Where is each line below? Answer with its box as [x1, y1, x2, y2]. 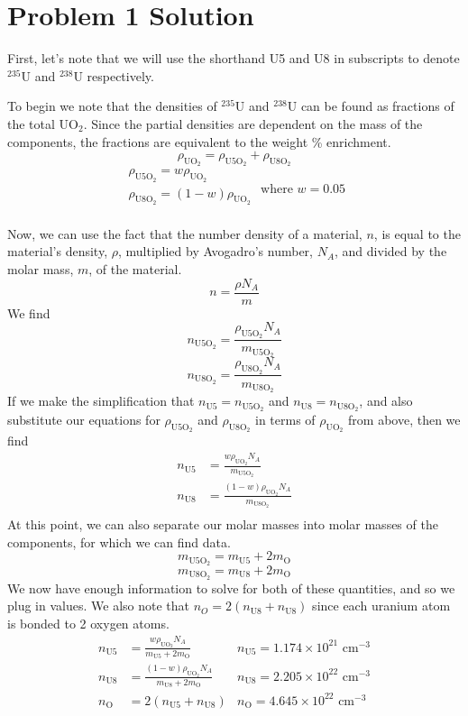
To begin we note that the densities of [7, 96, 217, 115]
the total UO [7, 114, 78, 133]
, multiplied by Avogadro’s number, [117, 242, 313, 261]
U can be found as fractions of [287, 96, 454, 115]
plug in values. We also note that [7, 596, 189, 615]
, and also [359, 391, 413, 410]
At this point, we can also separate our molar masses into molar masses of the [7, 514, 438, 533]
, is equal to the [373, 224, 461, 243]
